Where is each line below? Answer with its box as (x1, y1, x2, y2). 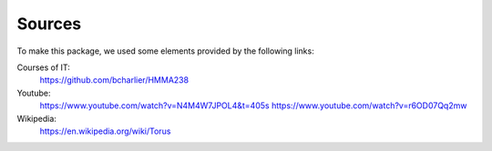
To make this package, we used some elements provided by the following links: (16, 45, 314, 56)
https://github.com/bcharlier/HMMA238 (39, 75, 190, 86)
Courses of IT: (16, 62, 70, 73)
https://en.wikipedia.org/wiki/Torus (39, 126, 171, 136)
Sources (16, 14, 82, 34)
